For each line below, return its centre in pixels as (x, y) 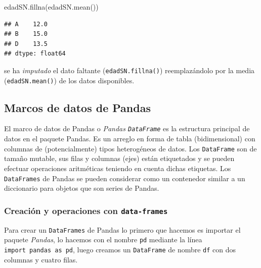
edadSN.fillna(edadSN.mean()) (51, 7)
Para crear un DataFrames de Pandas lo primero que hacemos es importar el (122, 229)
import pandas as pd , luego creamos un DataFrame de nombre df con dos (120, 249)
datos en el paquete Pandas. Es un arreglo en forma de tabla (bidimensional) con (130, 139)
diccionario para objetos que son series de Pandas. (82, 188)
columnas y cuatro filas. (41, 259)
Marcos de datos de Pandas (77, 107)
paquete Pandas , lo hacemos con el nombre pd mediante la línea (103, 239)
